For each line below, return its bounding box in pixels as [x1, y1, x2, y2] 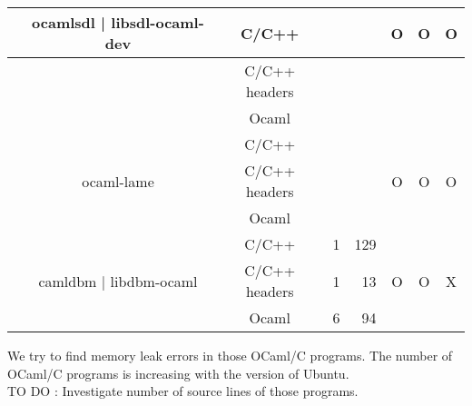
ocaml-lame [82, 170, 154, 192]
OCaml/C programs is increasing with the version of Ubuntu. [7, 363, 349, 382]
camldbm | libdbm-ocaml [38, 270, 198, 292]
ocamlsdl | [32, 12, 106, 33]
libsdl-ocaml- [111, 12, 204, 33]
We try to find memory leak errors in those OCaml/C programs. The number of [7, 346, 453, 364]
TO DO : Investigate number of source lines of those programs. [7, 381, 359, 401]
